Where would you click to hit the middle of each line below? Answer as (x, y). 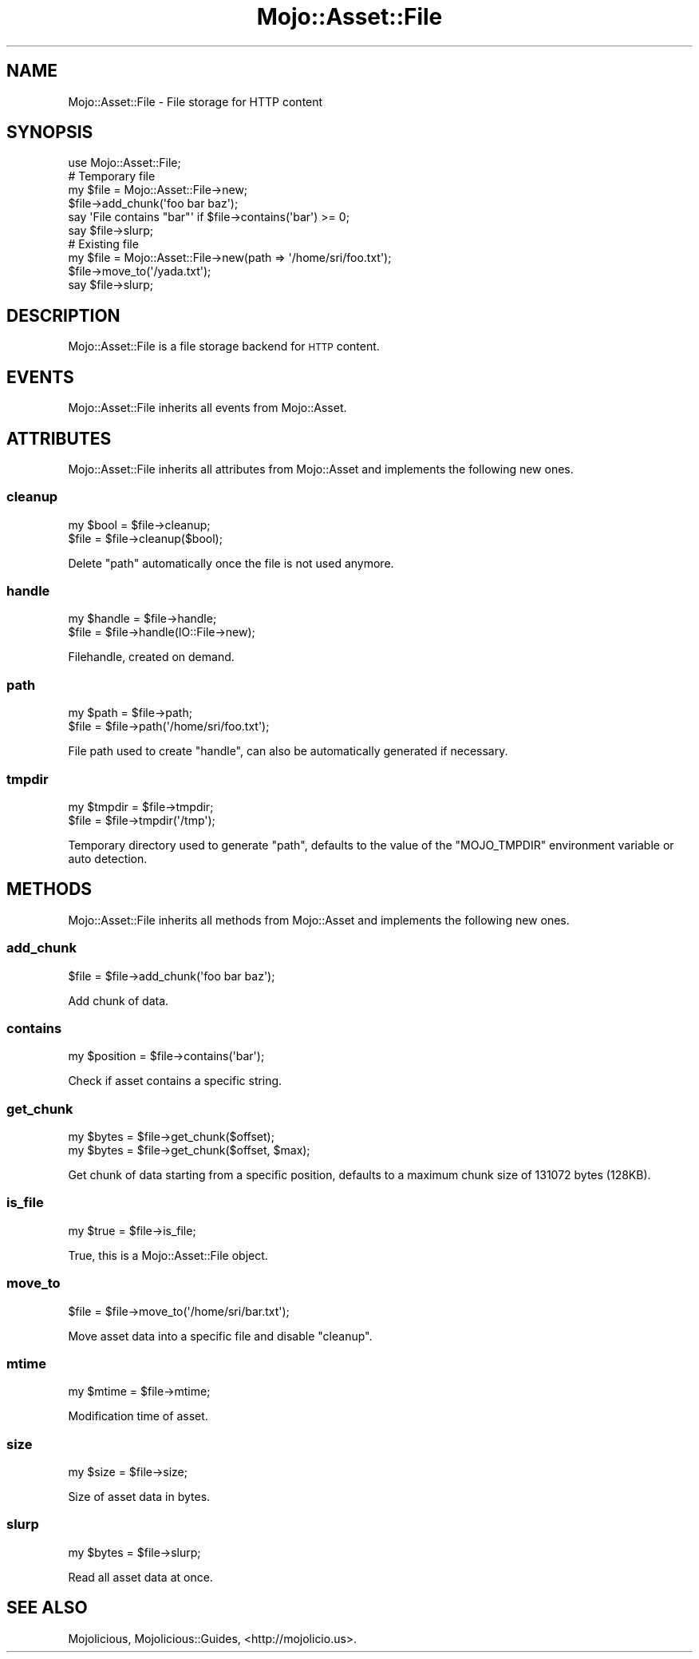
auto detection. (108, 858)
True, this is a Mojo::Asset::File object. (168, 1255)
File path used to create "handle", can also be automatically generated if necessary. (288, 751)
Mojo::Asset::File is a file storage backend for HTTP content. (224, 346)
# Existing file (103, 244)
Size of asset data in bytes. (139, 1497)
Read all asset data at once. (140, 1577)
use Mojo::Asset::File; (124, 163)
